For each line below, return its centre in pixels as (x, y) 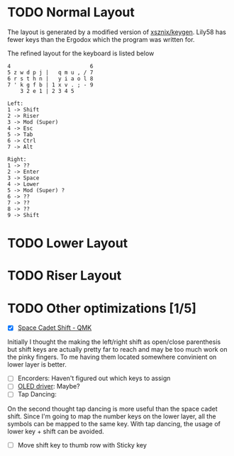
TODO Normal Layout (71, 12)
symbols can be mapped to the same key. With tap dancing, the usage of (114, 423)
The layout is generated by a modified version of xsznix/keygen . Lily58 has (117, 32)
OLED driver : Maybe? (49, 387)
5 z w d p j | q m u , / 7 (50, 72)
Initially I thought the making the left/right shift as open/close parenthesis (114, 342)
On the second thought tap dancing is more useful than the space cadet (112, 408)
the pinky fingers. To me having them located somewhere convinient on (112, 357)
